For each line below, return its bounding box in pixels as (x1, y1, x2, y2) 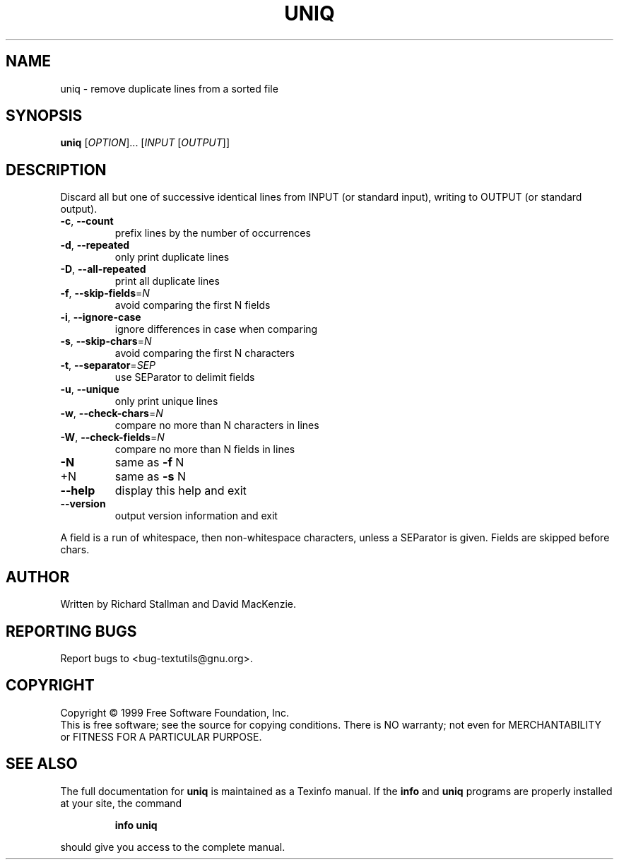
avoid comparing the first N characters (114, 347, 295, 360)
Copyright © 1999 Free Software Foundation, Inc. (60, 706, 290, 719)
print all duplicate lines (114, 275, 220, 288)
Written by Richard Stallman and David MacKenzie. (60, 598, 296, 611)
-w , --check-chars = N (60, 407, 163, 420)
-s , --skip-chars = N (60, 335, 152, 348)
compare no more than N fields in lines (114, 443, 295, 456)
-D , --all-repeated (60, 263, 146, 276)
